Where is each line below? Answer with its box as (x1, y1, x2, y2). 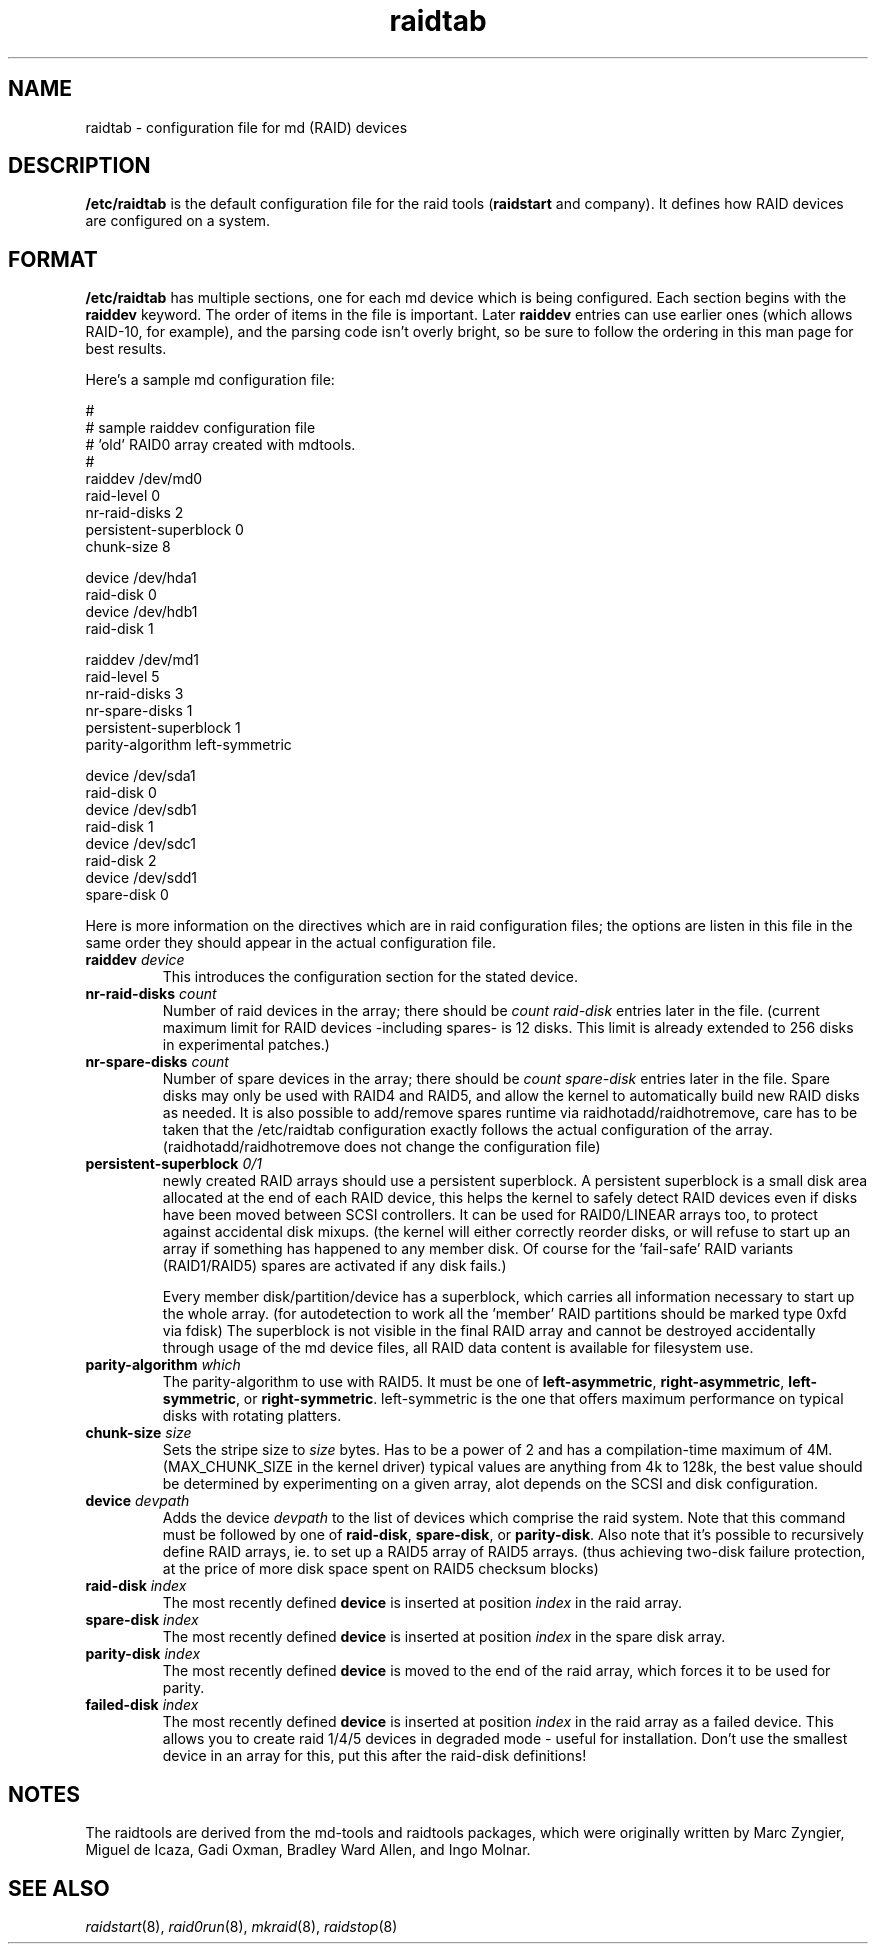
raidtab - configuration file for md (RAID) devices (85, 118, 408, 136)
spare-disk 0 (85, 886, 169, 904)
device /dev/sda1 (85, 767, 196, 785)
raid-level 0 (85, 487, 161, 505)
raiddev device (85, 951, 185, 969)
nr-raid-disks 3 (85, 685, 184, 703)
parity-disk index (85, 1645, 201, 1663)
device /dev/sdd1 (85, 869, 198, 887)
